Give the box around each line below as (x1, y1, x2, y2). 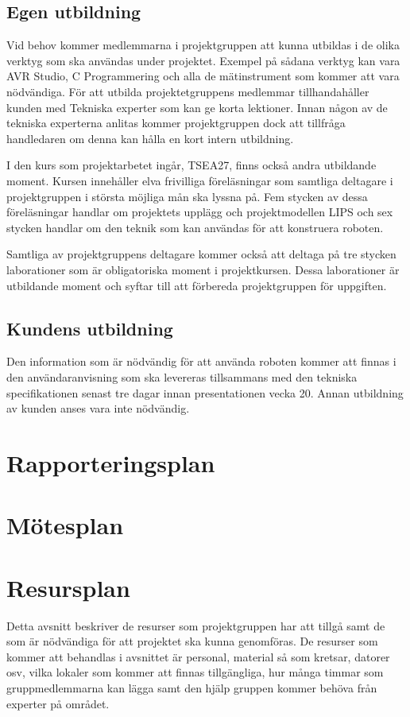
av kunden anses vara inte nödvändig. (6, 400, 190, 417)
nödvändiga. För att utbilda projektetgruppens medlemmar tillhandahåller (6, 83, 369, 99)
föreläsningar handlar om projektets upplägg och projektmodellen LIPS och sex (6, 203, 393, 220)
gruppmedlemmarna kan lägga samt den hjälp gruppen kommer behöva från (6, 679, 377, 696)
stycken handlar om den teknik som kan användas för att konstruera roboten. (6, 219, 384, 235)
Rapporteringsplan (6, 446, 215, 479)
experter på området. (6, 695, 110, 711)
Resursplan (6, 571, 130, 603)
